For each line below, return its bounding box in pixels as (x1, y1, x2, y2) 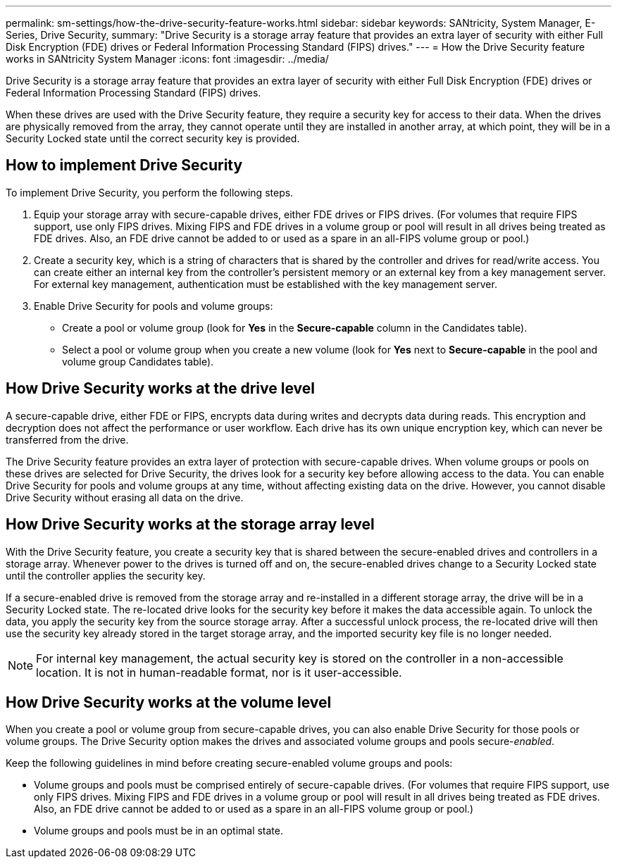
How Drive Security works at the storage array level (6, 515, 375, 534)
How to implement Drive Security (6, 156, 243, 175)
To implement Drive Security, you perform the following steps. (6, 186, 294, 199)
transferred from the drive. (6, 433, 129, 446)
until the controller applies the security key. (6, 569, 206, 582)
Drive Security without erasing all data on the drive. (6, 491, 244, 503)
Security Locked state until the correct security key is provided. (6, 132, 300, 144)
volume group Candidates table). (62, 355, 214, 368)
